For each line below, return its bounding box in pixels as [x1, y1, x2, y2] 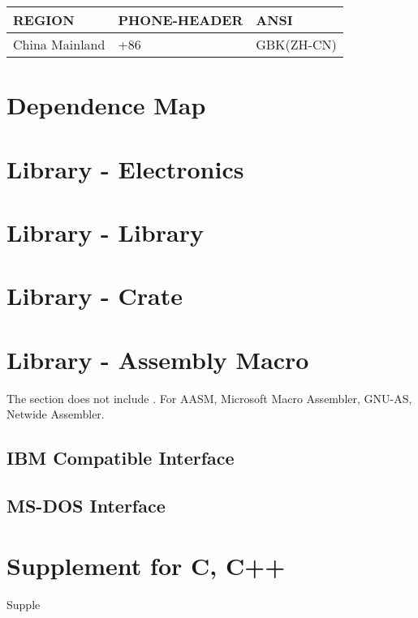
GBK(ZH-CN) [256, 35, 337, 54]
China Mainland [13, 35, 106, 54]
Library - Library [6, 215, 204, 248]
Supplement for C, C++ [6, 548, 286, 582]
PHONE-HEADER [118, 11, 243, 29]
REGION [13, 11, 75, 29]
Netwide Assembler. [6, 406, 105, 423]
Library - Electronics [6, 152, 244, 185]
